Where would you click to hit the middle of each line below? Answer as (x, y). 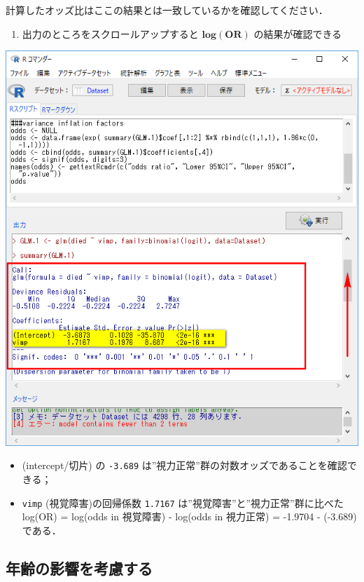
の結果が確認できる (298, 33)
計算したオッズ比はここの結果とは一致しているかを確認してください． (167, 10)
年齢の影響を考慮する (79, 568)
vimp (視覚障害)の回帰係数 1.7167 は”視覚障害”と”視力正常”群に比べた (183, 502)
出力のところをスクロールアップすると (110, 33)
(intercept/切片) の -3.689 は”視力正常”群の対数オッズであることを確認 (184, 465)
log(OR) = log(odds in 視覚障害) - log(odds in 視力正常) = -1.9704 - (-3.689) (189, 516)
